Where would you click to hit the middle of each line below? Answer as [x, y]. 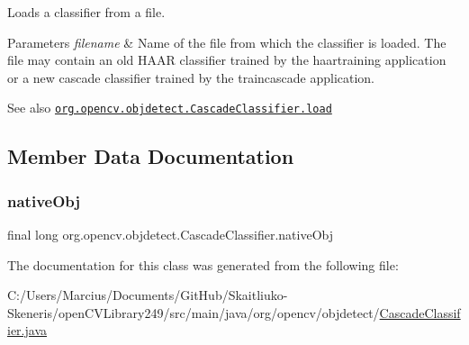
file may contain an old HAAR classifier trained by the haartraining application [227, 60]
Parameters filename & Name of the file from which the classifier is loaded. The [227, 42]
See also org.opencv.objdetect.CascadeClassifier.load [170, 108]
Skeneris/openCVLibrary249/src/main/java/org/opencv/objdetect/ [194, 312]
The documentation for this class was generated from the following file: [203, 264]
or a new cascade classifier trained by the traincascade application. [191, 77]
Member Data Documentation [151, 156]
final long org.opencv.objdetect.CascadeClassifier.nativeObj [171, 235]
